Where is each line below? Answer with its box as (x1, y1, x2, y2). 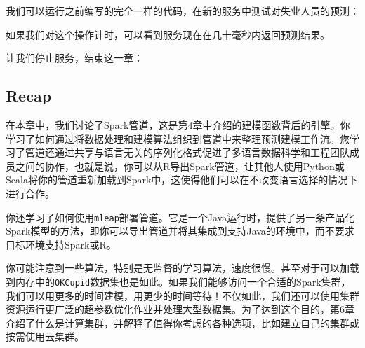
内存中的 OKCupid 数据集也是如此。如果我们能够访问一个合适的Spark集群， (15, 274, 351, 288)
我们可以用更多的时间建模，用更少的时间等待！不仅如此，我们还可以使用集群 (6, 288, 359, 302)
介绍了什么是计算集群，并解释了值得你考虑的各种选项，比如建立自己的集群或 (6, 315, 359, 330)
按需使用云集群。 (6, 329, 84, 344)
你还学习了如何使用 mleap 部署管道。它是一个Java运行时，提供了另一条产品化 (6, 209, 355, 224)
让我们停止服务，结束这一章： (6, 50, 143, 65)
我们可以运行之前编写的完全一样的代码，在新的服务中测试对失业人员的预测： (6, 4, 359, 18)
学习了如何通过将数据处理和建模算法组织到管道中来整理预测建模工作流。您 (6, 131, 350, 146)
